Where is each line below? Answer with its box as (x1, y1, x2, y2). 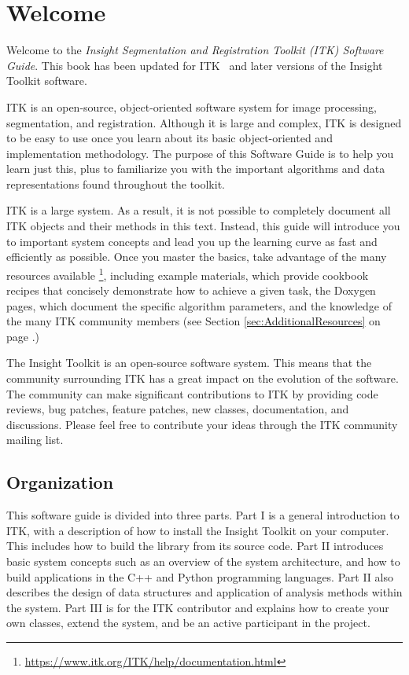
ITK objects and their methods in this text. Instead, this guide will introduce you (6, 218, 400, 234)
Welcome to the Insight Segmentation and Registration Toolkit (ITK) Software (6, 42, 384, 58)
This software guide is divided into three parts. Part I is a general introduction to (6, 507, 400, 523)
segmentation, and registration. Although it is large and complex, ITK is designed (6, 114, 402, 130)
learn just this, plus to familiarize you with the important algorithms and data (6, 160, 385, 177)
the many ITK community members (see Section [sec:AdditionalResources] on (6, 313, 381, 329)
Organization (6, 470, 114, 494)
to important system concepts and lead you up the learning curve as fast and (6, 233, 378, 249)
